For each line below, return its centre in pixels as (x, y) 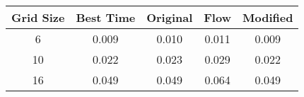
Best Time (106, 17)
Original (170, 17)
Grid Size (38, 17)
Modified (268, 17)
